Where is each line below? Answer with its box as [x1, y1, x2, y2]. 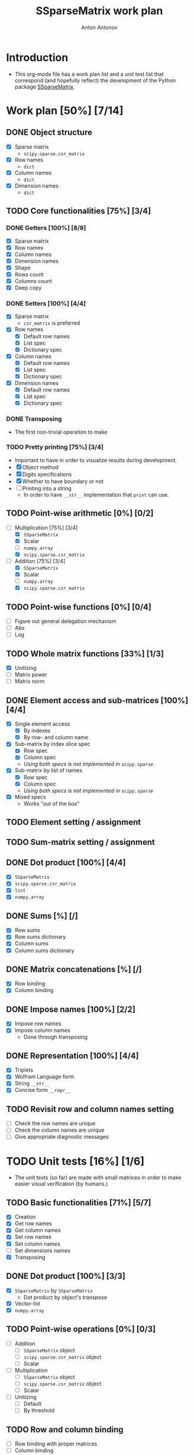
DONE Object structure [6, 128, 93, 138]
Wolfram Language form [14, 1073, 75, 1081]
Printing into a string [22, 485, 72, 492]
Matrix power [14, 671, 47, 678]
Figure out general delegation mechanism [14, 618, 117, 625]
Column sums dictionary [14, 946, 75, 954]
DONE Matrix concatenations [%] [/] [6, 964, 142, 974]
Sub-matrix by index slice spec [14, 741, 90, 748]
